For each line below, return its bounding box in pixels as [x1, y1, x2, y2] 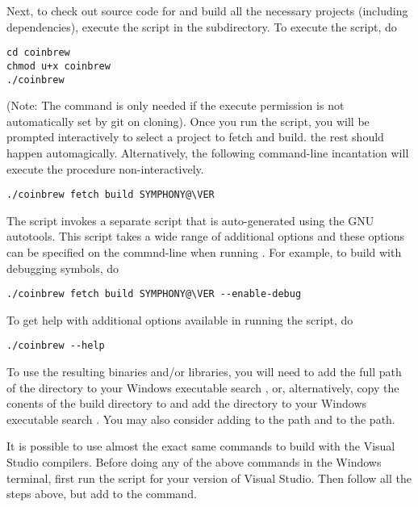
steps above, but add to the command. [6, 485, 197, 502]
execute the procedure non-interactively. [6, 160, 204, 177]
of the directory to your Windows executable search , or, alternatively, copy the [6, 379, 399, 396]
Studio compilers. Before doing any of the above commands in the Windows [6, 454, 382, 471]
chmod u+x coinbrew [6, 60, 111, 72]
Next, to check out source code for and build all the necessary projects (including [6, 2, 408, 19]
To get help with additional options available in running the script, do [6, 311, 353, 328]
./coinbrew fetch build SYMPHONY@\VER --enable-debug [6, 288, 302, 300]
